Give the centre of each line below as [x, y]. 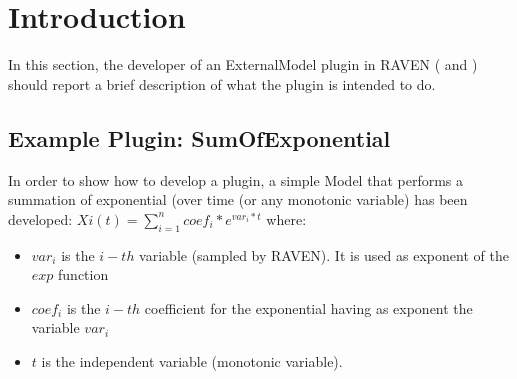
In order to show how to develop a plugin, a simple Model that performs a [235, 179]
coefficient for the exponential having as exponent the [308, 307]
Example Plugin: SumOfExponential [199, 137]
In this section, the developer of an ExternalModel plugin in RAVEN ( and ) [243, 64]
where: [286, 218]
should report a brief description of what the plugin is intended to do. [222, 83]
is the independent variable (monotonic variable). [192, 360]
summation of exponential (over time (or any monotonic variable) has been [238, 199]
